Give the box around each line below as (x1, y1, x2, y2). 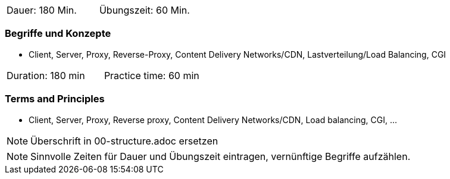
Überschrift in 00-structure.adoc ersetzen (30, 134, 218, 147)
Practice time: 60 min (104, 69, 199, 81)
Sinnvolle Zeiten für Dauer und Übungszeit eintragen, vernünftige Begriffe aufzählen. (30, 150, 411, 162)
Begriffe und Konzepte (5, 27, 111, 40)
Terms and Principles (5, 93, 105, 105)
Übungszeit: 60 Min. (99, 4, 190, 16)
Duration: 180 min (7, 69, 85, 81)
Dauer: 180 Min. (7, 4, 77, 16)
